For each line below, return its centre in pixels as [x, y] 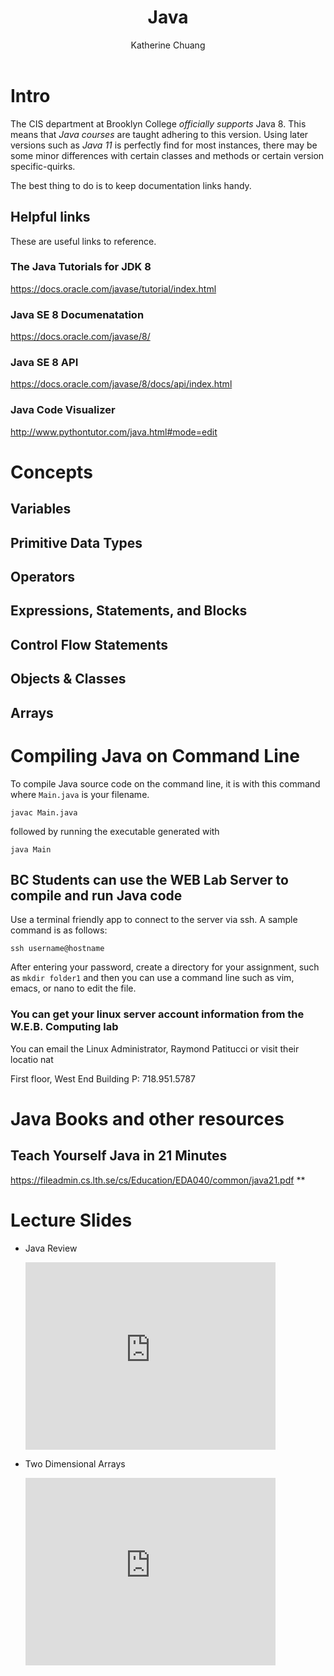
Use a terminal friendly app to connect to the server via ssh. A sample [154, 920]
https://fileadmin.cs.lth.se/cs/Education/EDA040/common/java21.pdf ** [158, 1180]
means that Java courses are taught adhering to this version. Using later [159, 134]
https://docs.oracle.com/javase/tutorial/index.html [113, 288]
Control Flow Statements [89, 644]
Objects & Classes [68, 679]
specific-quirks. [43, 166]
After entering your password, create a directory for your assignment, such [165, 967]
